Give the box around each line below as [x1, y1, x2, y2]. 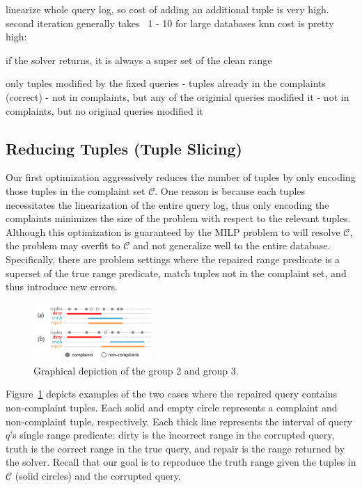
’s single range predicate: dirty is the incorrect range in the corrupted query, [10, 427, 335, 442]
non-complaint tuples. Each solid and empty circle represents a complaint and [6, 400, 338, 414]
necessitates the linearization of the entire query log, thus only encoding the [6, 197, 329, 212]
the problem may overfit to [6, 238, 120, 253]
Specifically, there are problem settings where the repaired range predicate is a [6, 251, 340, 266]
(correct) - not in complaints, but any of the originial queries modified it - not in [6, 89, 349, 104]
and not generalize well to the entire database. [133, 238, 331, 253]
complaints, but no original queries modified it [6, 103, 203, 118]
